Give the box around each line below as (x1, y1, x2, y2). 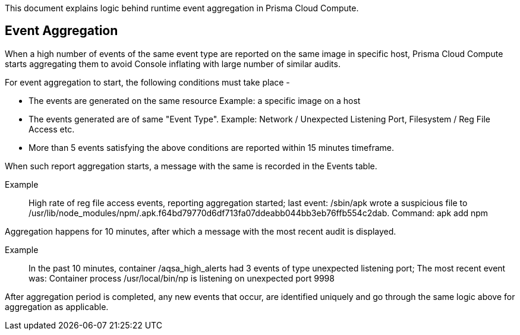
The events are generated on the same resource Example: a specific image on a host (29, 95, 361, 106)
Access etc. (29, 124, 75, 134)
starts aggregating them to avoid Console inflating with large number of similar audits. (5, 58, 341, 69)
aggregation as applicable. (5, 301, 109, 312)
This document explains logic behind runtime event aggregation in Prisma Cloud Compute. (5, 3, 359, 13)
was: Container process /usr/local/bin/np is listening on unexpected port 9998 (29, 273, 335, 283)
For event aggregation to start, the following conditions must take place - (5, 77, 290, 87)
